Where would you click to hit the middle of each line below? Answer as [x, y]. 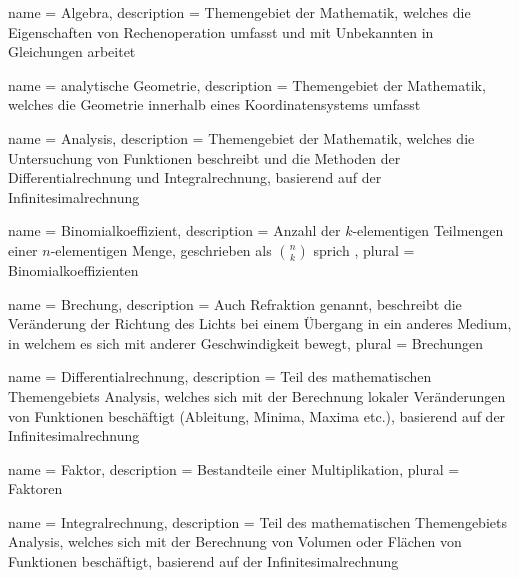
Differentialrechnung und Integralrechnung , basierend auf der [195, 177]
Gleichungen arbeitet [72, 51]
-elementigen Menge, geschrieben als [161, 249]
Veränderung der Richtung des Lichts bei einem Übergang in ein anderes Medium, [260, 323]
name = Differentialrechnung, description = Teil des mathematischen [220, 376]
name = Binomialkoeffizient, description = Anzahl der [174, 230]
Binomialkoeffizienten [73, 269]
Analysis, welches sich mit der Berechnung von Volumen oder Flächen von [235, 541]
